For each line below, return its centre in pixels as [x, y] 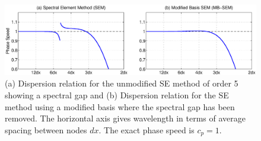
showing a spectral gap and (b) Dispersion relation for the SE [117, 95]
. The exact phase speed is [147, 129]
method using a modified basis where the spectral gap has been [120, 106]
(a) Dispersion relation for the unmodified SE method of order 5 [122, 83]
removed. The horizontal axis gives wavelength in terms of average [125, 118]
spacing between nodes [46, 129]
